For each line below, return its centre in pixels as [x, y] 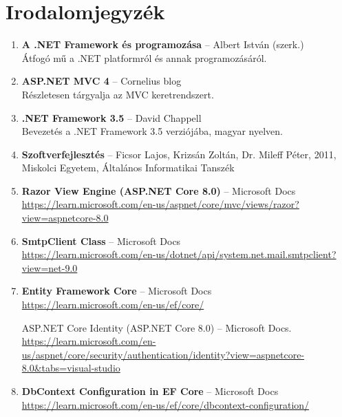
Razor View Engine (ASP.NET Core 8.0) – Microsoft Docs [159, 190]
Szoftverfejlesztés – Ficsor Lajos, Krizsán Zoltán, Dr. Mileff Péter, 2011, [179, 154]
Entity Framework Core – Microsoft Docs [117, 291]
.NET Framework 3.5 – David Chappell [111, 117]
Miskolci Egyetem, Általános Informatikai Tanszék [128, 168]
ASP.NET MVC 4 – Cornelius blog [101, 81]
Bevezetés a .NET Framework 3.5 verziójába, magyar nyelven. [152, 131]
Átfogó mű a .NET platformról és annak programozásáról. [144, 57]
